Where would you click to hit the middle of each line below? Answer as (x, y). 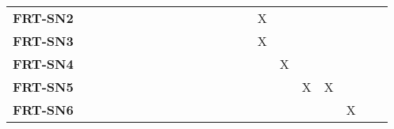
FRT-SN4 (43, 64)
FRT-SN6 (43, 110)
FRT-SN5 (43, 87)
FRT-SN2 (43, 18)
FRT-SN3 (43, 41)
